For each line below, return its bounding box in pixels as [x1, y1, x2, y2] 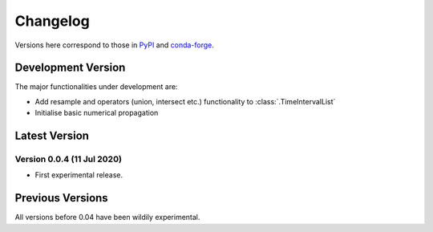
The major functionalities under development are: [14, 82, 178, 92]
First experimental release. [34, 170, 123, 180]
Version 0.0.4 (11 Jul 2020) [14, 153, 122, 165]
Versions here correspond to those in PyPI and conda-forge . [14, 40, 214, 50]
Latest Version [14, 129, 90, 143]
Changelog [14, 12, 90, 30]
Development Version [14, 61, 126, 75]
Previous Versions [14, 191, 108, 205]
